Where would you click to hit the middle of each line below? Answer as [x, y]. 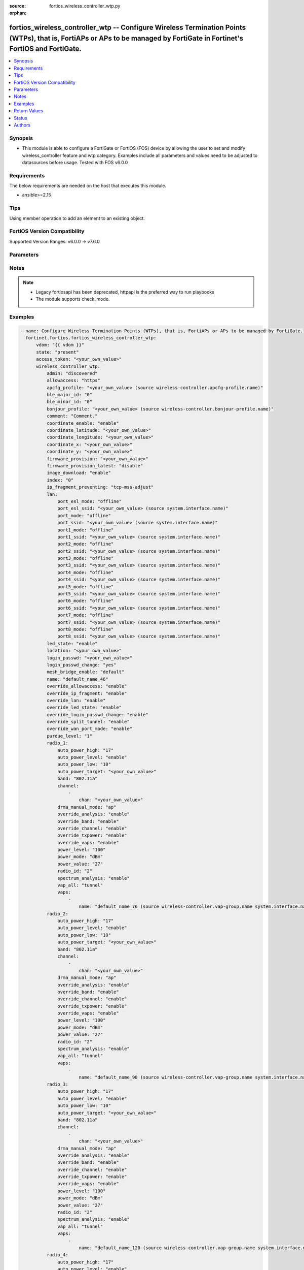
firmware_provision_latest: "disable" [95, 466]
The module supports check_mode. [73, 299]
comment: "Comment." [72, 416]
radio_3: [57, 1084]
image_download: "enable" [79, 473]
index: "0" [60, 480]
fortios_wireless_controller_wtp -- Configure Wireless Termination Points [128, 28]
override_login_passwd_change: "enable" [98, 715]
